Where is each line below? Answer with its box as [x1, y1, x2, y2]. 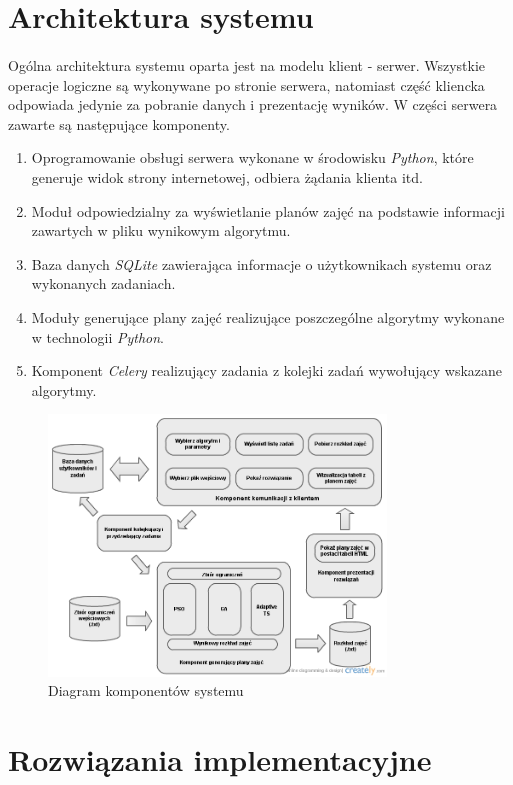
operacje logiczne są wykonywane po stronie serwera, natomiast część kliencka [8, 74, 485, 95]
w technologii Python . [31, 326, 164, 347]
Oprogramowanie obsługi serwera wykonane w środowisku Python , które [31, 147, 474, 168]
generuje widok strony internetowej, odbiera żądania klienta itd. [31, 166, 423, 187]
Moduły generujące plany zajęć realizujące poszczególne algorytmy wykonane [31, 306, 505, 327]
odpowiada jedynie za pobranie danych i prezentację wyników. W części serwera [8, 94, 498, 115]
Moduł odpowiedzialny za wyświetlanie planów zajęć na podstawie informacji [31, 200, 505, 221]
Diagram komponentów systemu [48, 680, 244, 701]
